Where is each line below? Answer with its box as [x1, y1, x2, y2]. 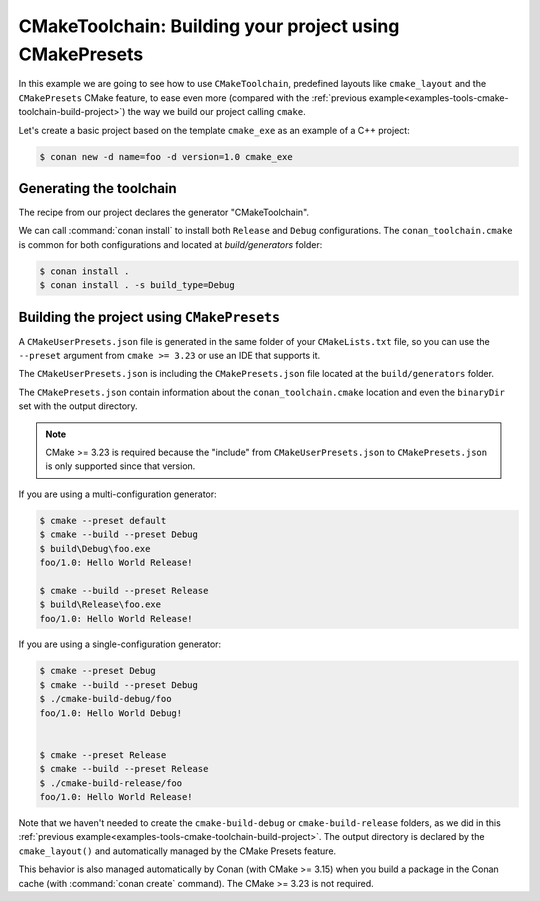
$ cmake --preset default [39, 515, 167, 526]
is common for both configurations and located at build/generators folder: [18, 238, 323, 250]
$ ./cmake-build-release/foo [39, 777, 183, 789]
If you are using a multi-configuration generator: [18, 488, 217, 500]
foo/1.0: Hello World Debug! [39, 707, 183, 719]
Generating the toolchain [18, 180, 177, 197]
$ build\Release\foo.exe [39, 599, 162, 610]
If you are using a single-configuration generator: [18, 638, 222, 650]
